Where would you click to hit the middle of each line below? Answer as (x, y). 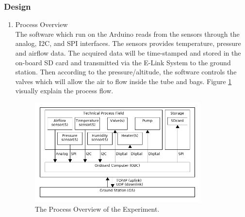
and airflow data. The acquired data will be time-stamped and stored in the (128, 53)
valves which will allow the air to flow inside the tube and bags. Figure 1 (123, 81)
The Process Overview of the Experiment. (97, 209)
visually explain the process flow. (64, 91)
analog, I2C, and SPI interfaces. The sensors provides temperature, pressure (128, 43)
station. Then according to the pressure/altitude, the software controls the (126, 72)
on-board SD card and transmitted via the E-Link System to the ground (123, 62)
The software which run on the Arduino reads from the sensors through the (127, 34)
